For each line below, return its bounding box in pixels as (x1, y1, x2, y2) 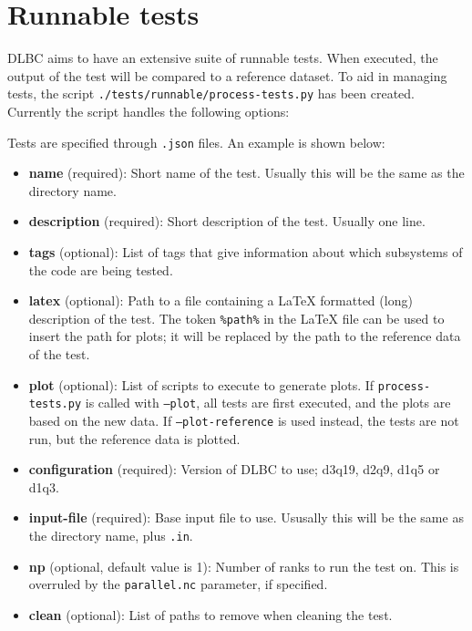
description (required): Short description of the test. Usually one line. (28, 212, 426, 231)
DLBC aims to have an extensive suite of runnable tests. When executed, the (7, 48, 438, 67)
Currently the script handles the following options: (7, 101, 290, 120)
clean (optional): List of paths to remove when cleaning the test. (28, 605, 393, 624)
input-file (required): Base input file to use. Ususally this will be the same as (28, 508, 464, 527)
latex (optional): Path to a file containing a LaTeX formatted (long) (28, 291, 413, 310)
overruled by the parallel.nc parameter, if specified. (28, 574, 328, 594)
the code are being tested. (28, 260, 173, 279)
